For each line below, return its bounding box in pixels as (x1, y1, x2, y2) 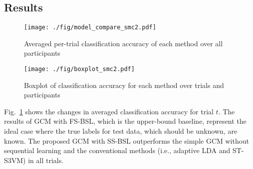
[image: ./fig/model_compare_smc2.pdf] (24, 24, 156, 31)
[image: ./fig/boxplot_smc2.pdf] (24, 66, 135, 73)
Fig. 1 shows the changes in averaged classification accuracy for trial (4, 106, 214, 116)
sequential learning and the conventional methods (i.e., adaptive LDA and (4, 145, 231, 156)
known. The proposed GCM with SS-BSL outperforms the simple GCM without (4, 135, 249, 146)
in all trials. (28, 155, 64, 165)
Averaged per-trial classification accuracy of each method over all (24, 38, 223, 48)
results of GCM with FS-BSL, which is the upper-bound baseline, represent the (4, 116, 247, 126)
